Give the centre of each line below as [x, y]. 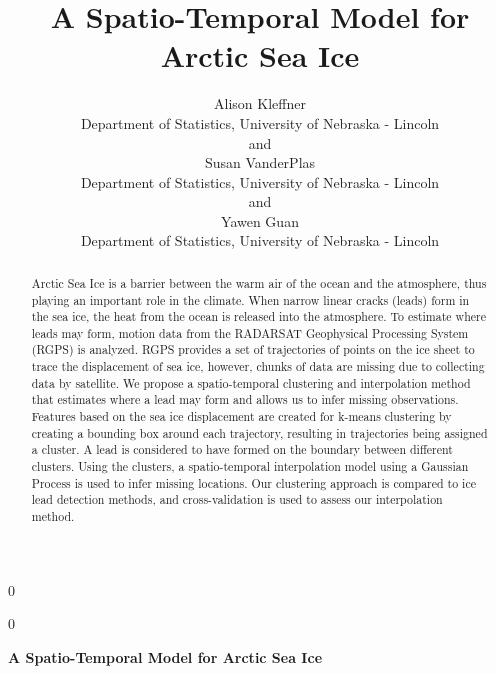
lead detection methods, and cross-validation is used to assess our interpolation [237, 499]
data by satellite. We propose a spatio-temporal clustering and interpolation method [251, 382]
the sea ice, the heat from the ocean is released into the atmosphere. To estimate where [258, 316]
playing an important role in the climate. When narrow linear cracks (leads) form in [250, 299]
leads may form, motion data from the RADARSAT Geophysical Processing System [250, 332]
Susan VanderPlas [260, 162]
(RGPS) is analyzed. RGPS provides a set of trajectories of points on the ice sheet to [253, 349]
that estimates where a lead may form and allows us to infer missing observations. [245, 399]
